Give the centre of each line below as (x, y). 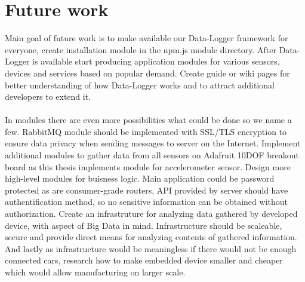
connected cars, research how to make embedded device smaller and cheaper (144, 260)
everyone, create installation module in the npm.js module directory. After (141, 49)
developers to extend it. (48, 96)
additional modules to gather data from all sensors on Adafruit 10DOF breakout (152, 155)
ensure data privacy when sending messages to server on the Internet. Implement (153, 143)
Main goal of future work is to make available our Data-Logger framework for (147, 38)
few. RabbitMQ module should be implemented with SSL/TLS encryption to (146, 131)
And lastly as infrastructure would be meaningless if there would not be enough (151, 248)
